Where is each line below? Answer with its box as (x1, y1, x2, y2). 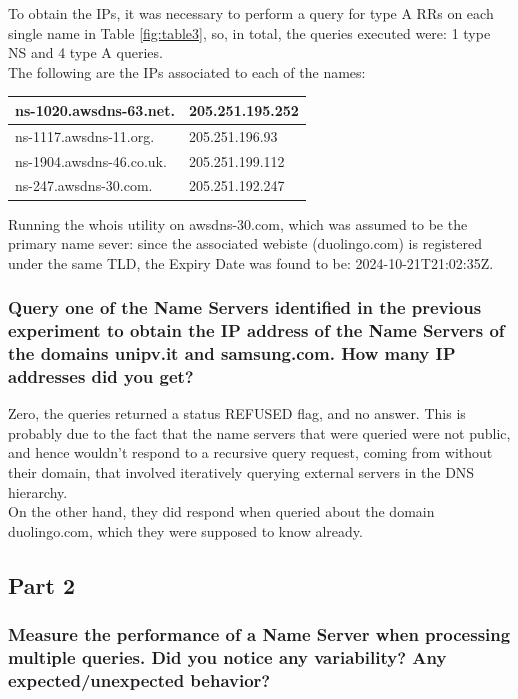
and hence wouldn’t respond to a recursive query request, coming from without (8, 442, 493, 463)
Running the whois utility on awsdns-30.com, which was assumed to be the (8, 213, 468, 234)
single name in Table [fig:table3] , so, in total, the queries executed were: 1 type (8, 22, 491, 43)
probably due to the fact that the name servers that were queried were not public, (8, 422, 511, 443)
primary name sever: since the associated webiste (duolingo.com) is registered (8, 233, 482, 254)
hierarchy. (8, 481, 68, 502)
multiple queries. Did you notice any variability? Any (8, 645, 447, 670)
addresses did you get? (8, 363, 194, 388)
